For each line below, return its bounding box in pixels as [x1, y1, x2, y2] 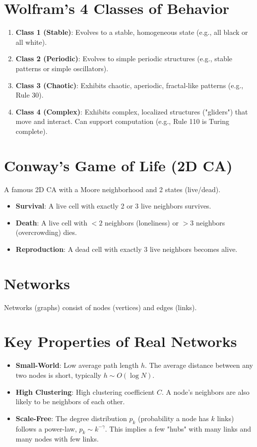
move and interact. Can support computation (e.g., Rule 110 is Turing [15, 116, 230, 126]
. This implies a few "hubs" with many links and [105, 423, 252, 434]
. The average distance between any [145, 360, 253, 370]
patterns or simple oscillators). [15, 63, 109, 73]
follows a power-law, [15, 423, 77, 434]
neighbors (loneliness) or [105, 217, 179, 227]
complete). [15, 125, 48, 136]
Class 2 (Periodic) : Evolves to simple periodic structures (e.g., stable [15, 53, 233, 64]
